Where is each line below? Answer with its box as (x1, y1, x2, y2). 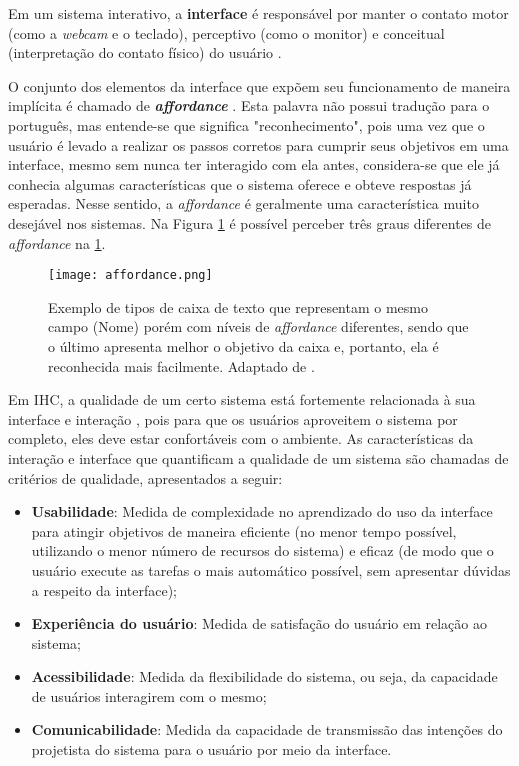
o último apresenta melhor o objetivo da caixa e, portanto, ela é (48, 335, 439, 356)
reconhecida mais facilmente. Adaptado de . (48, 355, 315, 376)
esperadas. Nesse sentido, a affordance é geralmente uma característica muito (8, 193, 479, 214)
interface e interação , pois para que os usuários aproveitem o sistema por (8, 408, 458, 429)
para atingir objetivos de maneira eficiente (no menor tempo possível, (31, 520, 457, 541)
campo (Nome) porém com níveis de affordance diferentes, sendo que (48, 316, 469, 337)
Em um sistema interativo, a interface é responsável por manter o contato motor (8, 3, 509, 23)
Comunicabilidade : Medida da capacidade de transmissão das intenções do (31, 719, 503, 740)
